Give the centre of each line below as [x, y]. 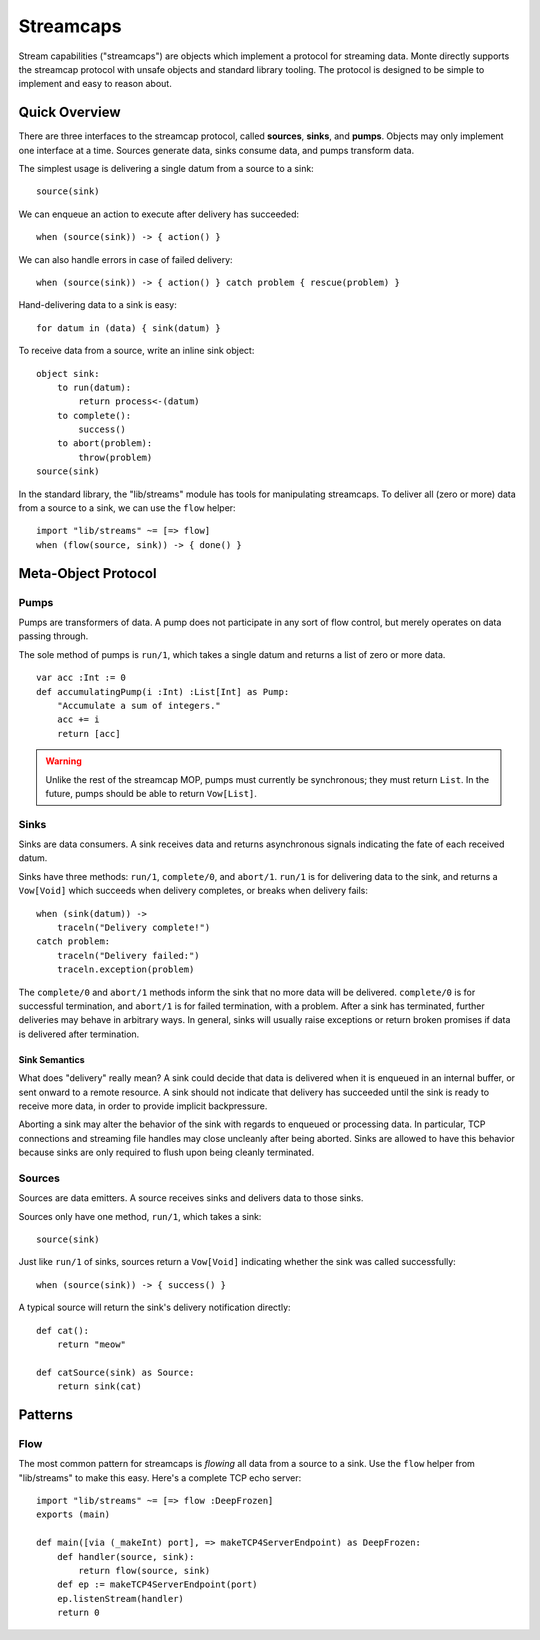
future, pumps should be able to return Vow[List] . [151, 793]
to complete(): [94, 415]
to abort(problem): [104, 443]
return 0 [78, 1613]
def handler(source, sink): [125, 1556]
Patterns [46, 1414]
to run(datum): [94, 387]
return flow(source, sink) [144, 1570]
